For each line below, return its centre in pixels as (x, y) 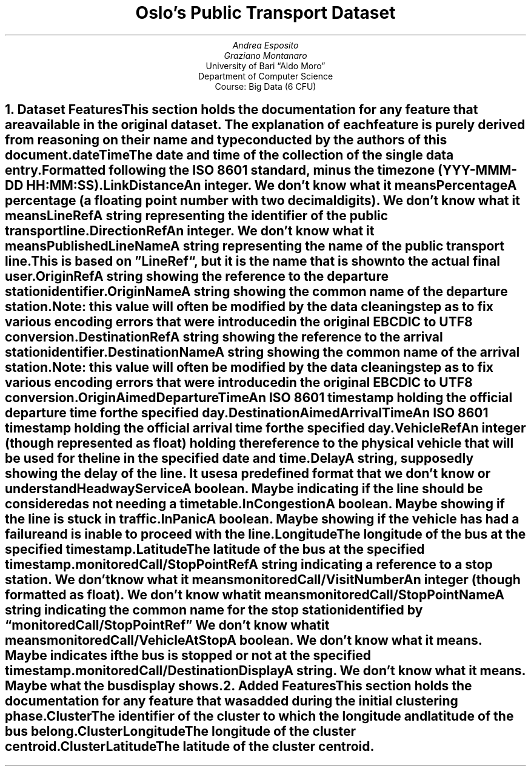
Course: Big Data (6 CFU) (265, 86)
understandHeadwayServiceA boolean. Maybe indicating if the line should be (244, 489)
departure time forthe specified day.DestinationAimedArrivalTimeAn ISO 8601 (247, 413)
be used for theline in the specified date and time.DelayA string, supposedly (239, 459)
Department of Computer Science (265, 76)
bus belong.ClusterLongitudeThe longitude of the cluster (180, 732)
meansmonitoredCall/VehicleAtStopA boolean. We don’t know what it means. (244, 641)
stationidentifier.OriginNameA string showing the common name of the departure (256, 292)
